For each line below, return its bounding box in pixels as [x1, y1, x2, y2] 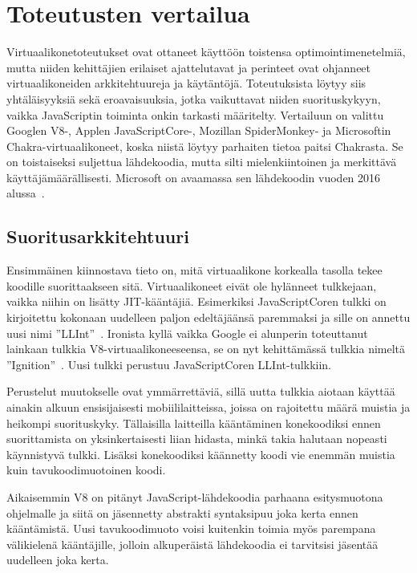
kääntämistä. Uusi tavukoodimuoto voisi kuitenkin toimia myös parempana [6, 520, 376, 537]
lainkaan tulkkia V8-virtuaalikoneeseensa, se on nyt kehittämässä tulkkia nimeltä [6, 340, 406, 357]
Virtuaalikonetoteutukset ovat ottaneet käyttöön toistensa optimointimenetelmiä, [6, 43, 406, 60]
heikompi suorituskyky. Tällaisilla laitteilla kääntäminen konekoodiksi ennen [6, 414, 381, 431]
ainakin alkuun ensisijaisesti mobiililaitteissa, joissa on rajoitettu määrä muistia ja [6, 399, 411, 416]
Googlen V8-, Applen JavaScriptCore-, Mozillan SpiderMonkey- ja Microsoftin [6, 122, 391, 139]
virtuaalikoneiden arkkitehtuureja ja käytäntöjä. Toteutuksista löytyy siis [6, 75, 366, 91]
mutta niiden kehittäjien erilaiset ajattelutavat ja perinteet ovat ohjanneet [6, 59, 371, 75]
